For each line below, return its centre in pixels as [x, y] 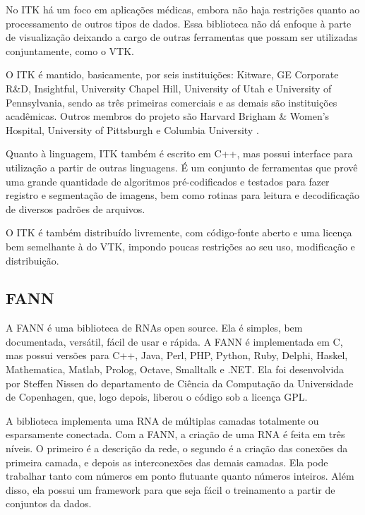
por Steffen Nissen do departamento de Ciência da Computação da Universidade [180, 383]
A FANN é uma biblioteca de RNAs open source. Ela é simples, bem [154, 328]
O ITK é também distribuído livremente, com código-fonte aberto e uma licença [179, 232]
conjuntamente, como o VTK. [70, 50]
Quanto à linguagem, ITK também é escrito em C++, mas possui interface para [179, 153]
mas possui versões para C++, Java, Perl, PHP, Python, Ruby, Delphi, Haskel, [177, 355]
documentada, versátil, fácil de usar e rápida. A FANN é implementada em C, [174, 341]
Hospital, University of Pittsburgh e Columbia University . [132, 129]
